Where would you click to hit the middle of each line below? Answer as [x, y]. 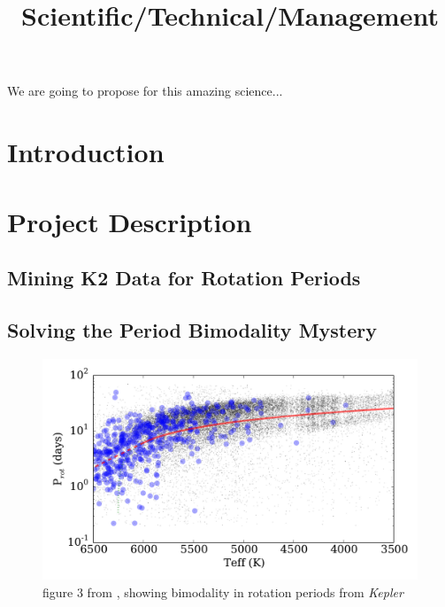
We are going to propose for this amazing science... [145, 91]
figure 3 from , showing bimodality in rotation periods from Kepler [223, 591]
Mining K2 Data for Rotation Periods [184, 278]
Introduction [86, 152]
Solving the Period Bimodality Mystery [192, 329]
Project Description [130, 221]
